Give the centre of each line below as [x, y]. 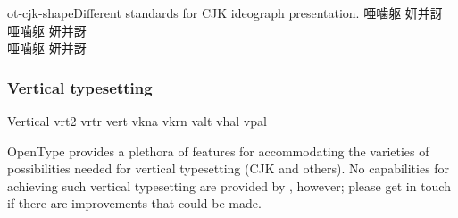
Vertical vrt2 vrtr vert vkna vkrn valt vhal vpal [137, 121]
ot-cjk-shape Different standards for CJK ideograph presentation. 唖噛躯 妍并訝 [225, 13]
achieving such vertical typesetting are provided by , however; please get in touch [229, 185]
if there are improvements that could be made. [134, 203]
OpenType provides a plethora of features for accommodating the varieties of [218, 151]
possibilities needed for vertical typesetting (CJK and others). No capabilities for [229, 168]
